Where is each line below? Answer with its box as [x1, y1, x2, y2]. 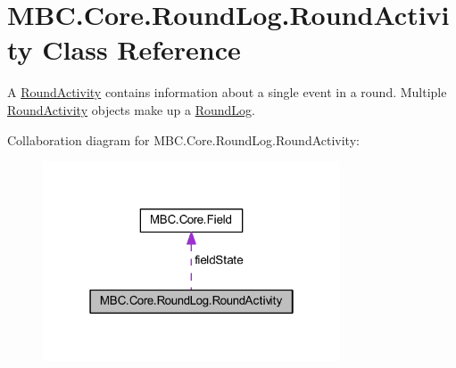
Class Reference [42, 31, 241, 68]
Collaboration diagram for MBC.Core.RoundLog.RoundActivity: [7, 130, 360, 149]
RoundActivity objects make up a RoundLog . [7, 100, 255, 119]
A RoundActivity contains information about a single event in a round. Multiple [7, 83, 447, 102]
